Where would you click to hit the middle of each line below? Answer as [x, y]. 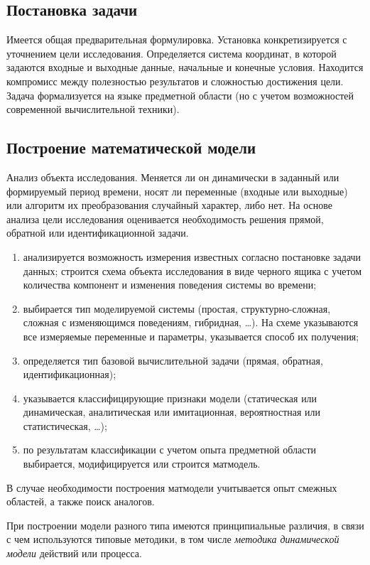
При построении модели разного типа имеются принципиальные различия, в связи [185, 525]
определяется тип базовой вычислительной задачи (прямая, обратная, [173, 360]
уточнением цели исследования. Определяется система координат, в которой [172, 53]
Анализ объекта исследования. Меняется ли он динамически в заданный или [173, 177]
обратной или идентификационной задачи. [98, 233]
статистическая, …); [65, 425]
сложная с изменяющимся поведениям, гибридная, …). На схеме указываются [191, 322]
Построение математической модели [131, 147]
